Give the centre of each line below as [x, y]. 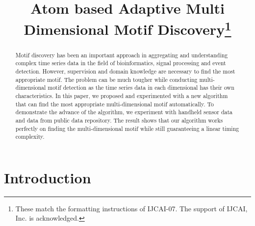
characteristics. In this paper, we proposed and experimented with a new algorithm [122, 95]
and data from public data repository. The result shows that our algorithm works [119, 120]
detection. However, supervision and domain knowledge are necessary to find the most [125, 71]
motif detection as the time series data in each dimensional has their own [141, 88]
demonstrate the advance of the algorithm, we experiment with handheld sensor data [124, 112]
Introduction [48, 177]
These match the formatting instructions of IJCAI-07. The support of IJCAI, [131, 208]
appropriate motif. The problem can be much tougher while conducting [106, 79]
